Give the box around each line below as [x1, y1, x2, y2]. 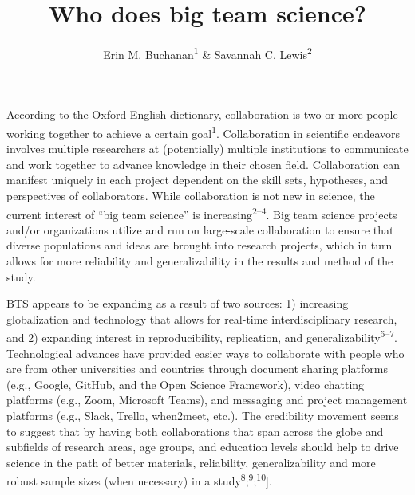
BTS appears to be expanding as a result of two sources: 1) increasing [6, 295, 349, 312]
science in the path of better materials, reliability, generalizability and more [6, 454, 376, 470]
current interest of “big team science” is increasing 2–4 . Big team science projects [6, 203, 397, 222]
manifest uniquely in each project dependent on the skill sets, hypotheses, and [6, 171, 389, 188]
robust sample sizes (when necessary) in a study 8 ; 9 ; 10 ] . [6, 470, 272, 489]
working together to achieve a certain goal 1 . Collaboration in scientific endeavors [6, 122, 401, 141]
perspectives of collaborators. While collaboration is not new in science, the [6, 187, 375, 203]
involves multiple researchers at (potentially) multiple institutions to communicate [6, 140, 409, 157]
